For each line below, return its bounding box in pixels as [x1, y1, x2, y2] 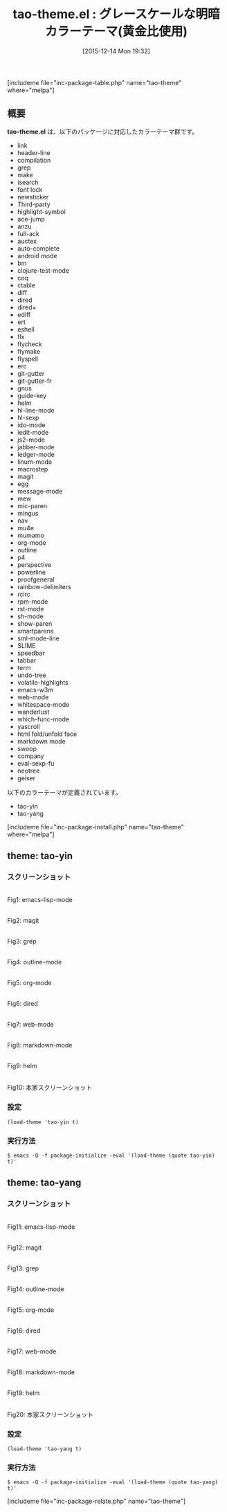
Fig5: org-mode [7, 979, 52, 987]
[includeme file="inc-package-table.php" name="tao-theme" [7, 78, 182, 87]
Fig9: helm [7, 1062, 37, 1070]
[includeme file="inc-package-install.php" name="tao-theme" [7, 822, 185, 831]
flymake [17, 347, 40, 355]
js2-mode [17, 435, 45, 444]
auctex [17, 237, 37, 245]
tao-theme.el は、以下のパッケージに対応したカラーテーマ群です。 [7, 127, 199, 136]
